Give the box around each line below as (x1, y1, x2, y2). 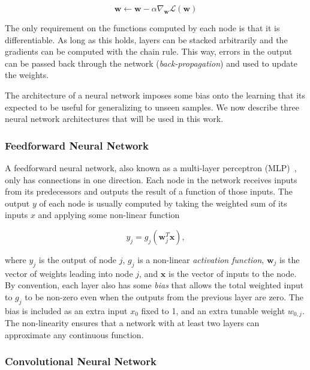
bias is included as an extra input (5, 304, 128, 317)
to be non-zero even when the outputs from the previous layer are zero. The (25, 290, 303, 303)
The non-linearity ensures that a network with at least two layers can (5, 317, 260, 329)
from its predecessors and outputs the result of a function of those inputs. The (5, 185, 293, 198)
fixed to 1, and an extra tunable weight (141, 304, 285, 317)
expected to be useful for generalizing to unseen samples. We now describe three (5, 100, 299, 113)
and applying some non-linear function (38, 208, 180, 221)
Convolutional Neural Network (5, 354, 156, 369)
